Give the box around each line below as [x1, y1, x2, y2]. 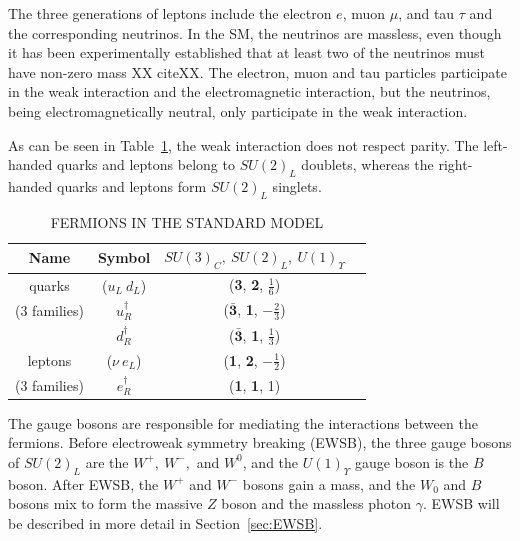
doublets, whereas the [301, 154, 434, 175]
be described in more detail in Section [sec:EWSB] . [8, 512, 323, 533]
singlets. [272, 175, 322, 196]
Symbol [97, 247, 151, 268]
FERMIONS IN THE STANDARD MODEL [50, 211, 324, 232]
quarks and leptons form [57, 175, 207, 196]
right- [438, 154, 473, 175]
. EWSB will [422, 493, 500, 514]
